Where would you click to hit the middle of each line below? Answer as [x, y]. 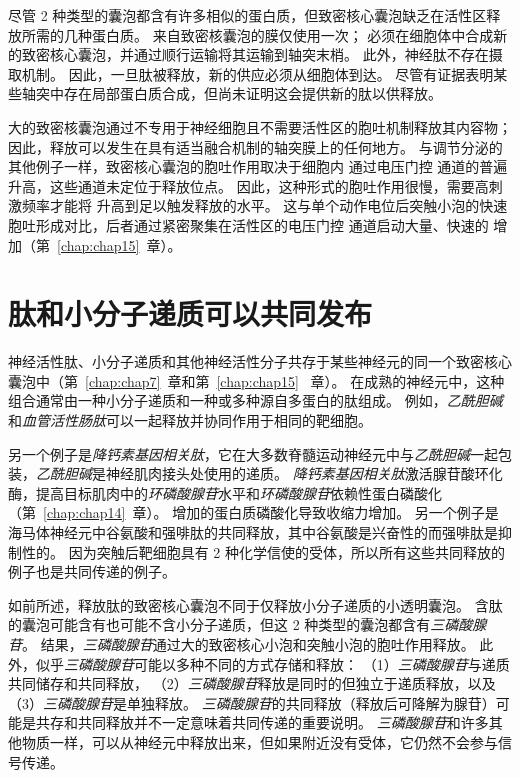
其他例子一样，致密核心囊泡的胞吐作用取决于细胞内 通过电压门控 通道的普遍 [258, 166]
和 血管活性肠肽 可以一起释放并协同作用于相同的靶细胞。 [190, 420]
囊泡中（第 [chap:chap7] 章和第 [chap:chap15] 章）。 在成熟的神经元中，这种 [256, 380]
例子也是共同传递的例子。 [92, 571]
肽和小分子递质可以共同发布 [190, 313]
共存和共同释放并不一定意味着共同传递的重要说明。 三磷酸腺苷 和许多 [262, 722]
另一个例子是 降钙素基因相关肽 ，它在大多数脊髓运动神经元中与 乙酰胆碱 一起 [253, 453]
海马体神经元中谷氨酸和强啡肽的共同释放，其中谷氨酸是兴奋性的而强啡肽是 [253, 532]
